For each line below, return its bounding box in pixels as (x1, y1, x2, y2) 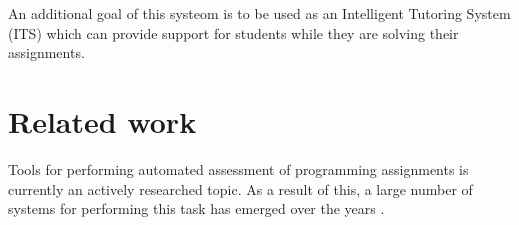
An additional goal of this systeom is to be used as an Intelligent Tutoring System (8, 3, 511, 23)
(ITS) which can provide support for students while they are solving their (8, 22, 459, 43)
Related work (8, 100, 197, 141)
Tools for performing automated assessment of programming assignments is (8, 158, 469, 179)
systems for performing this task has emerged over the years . (8, 198, 385, 219)
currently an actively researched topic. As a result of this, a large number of (8, 178, 473, 199)
